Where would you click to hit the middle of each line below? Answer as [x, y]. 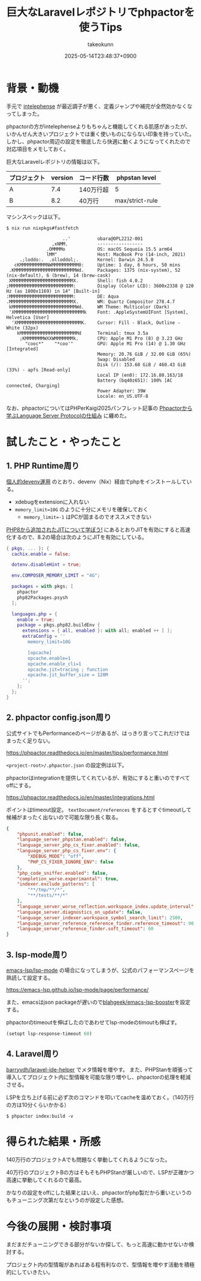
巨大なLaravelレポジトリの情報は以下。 [54, 161]
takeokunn [100, 44]
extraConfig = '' [44, 637]
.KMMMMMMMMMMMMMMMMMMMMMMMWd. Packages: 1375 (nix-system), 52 [95, 270]
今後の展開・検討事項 [59, 1226]
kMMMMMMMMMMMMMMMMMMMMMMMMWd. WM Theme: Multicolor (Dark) [89, 307]
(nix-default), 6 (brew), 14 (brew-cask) [59, 275]
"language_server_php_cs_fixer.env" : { [67, 851]
